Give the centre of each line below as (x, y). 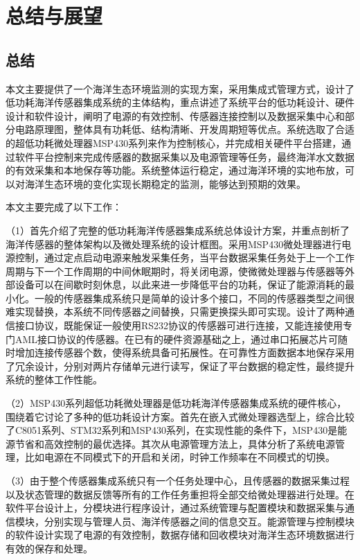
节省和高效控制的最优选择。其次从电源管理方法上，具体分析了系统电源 (175, 443)
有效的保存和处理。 (49, 548)
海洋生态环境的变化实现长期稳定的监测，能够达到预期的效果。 (165, 183)
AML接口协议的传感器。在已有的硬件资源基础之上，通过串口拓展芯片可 (177, 339)
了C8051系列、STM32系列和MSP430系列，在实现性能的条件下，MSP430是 (172, 430)
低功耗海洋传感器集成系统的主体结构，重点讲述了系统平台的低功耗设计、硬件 (180, 102)
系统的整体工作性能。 (54, 379)
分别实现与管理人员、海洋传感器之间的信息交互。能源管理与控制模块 (199, 521)
